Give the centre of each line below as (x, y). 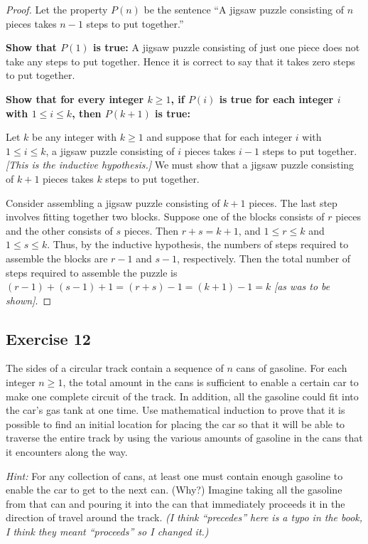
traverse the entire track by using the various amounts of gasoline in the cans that (184, 438)
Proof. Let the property (57, 9)
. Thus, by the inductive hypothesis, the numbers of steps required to (198, 244)
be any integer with (75, 137)
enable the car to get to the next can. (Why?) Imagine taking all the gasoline (174, 490)
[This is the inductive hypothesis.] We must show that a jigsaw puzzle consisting (180, 165)
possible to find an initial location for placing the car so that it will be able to (175, 423)
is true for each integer (276, 98)
